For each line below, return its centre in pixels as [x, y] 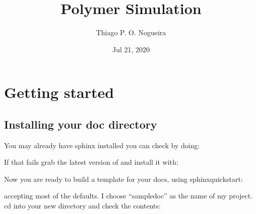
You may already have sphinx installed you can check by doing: [102, 145]
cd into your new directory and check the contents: [82, 206]
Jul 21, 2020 [131, 49]
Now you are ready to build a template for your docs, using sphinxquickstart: [123, 179]
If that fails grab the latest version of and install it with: [91, 162]
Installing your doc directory [81, 124]
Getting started [59, 92]
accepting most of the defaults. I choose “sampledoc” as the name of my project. [129, 196]
